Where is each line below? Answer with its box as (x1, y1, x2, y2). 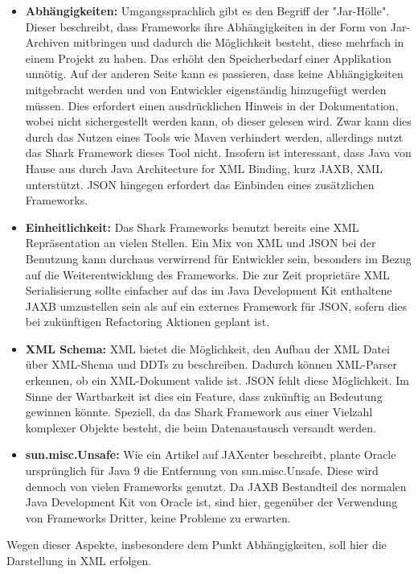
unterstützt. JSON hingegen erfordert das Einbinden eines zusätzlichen (25, 176, 375, 192)
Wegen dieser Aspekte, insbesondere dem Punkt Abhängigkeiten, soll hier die (6, 536, 387, 553)
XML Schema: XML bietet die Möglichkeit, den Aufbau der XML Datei (25, 340, 390, 357)
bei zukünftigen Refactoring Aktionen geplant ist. (25, 313, 270, 330)
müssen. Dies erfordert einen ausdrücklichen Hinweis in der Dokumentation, (25, 97, 399, 114)
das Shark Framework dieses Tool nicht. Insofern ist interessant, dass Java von (25, 144, 412, 161)
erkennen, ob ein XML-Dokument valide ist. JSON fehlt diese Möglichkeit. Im (25, 372, 409, 389)
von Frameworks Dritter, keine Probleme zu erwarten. (25, 509, 291, 526)
